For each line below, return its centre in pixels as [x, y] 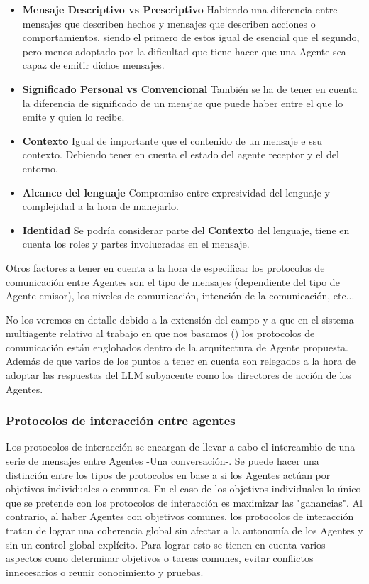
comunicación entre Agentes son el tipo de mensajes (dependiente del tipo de [173, 281]
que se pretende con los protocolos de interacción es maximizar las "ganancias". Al [184, 502]
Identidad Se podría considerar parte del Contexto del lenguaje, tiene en [186, 230]
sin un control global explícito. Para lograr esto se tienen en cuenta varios [166, 544]
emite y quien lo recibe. [73, 117]
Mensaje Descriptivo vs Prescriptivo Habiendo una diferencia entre [180, 9]
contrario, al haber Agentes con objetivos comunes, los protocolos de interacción [180, 516]
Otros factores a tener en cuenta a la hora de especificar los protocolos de [165, 267]
